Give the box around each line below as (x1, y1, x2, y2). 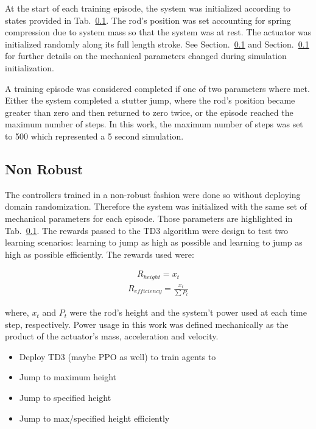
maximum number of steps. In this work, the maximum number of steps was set (5, 118, 303, 130)
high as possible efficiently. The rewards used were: (5, 247, 194, 260)
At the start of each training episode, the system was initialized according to (5, 2, 291, 14)
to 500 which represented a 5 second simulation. (5, 129, 184, 142)
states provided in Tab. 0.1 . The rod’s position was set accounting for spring (5, 13, 291, 26)
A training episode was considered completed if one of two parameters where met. (5, 82, 310, 94)
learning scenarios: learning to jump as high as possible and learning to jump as (5, 236, 303, 249)
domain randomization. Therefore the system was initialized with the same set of (5, 200, 307, 213)
